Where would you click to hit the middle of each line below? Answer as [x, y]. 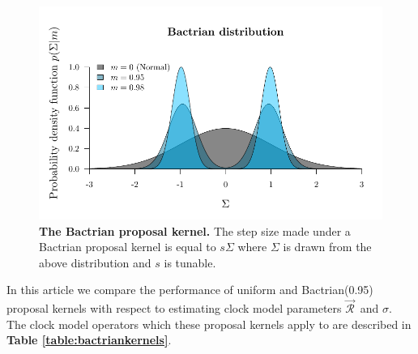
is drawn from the [327, 247]
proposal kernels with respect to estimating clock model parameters [174, 308]
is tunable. [190, 262]
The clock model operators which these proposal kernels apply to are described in [209, 324]
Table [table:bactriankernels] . [89, 340]
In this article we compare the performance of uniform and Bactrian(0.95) [190, 290]
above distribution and [95, 262]
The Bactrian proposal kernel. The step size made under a [195, 230]
